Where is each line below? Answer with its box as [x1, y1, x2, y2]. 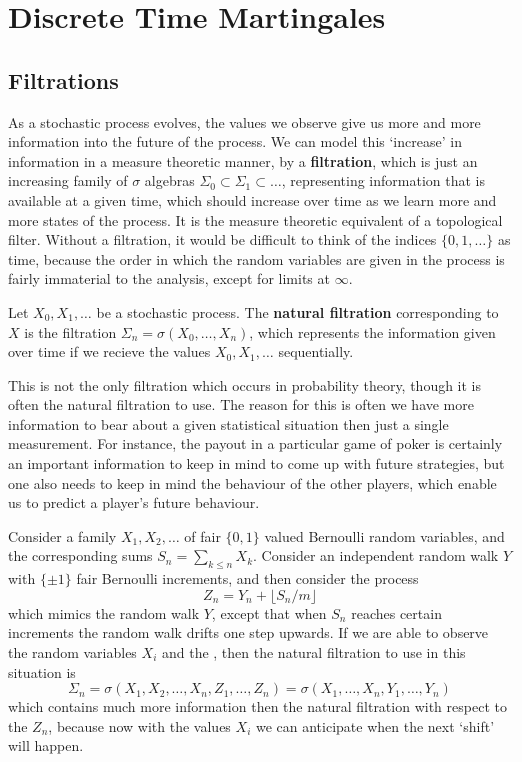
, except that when [211, 602, 327, 623]
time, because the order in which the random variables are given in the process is [8, 248, 505, 269]
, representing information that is [281, 170, 485, 191]
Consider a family [8, 525, 117, 546]
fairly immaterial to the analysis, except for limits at [8, 268, 330, 289]
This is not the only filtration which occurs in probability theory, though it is [8, 374, 482, 395]
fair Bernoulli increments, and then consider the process [76, 568, 419, 589]
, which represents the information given [249, 321, 496, 342]
